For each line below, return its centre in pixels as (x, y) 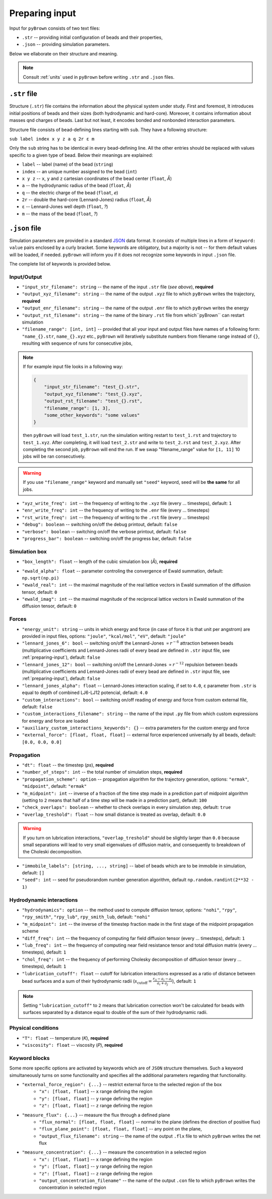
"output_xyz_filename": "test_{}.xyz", (93, 394)
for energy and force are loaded (55, 721)
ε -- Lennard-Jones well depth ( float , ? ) (65, 207)
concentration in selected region (73, 1187)
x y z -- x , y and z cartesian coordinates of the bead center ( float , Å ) (97, 178)
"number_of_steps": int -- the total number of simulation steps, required (102, 772)
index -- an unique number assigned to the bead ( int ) (79, 171)
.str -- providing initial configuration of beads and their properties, (92, 37)
